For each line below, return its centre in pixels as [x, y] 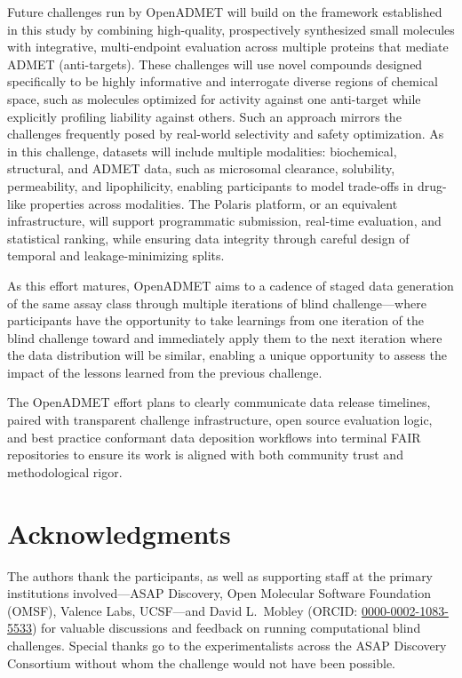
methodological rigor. [65, 471]
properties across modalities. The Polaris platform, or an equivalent [214, 203]
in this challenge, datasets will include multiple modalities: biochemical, [202, 151]
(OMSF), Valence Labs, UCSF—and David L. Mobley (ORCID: [183, 610]
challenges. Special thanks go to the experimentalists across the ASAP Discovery [227, 645]
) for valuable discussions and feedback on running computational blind [227, 628]
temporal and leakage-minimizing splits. [116, 255]
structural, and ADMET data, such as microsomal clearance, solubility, [201, 168]
